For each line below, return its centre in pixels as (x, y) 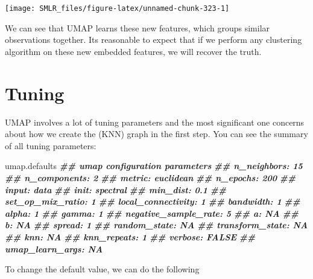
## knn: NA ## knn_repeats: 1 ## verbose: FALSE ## (130, 236)
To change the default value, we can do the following (102, 269)
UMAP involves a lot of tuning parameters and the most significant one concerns (155, 122)
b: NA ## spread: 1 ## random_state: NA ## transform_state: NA (156, 225)
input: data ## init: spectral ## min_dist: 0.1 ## (116, 189)
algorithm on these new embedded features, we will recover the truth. (133, 51)
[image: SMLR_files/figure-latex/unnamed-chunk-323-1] (117, 8)
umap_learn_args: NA (54, 249)
